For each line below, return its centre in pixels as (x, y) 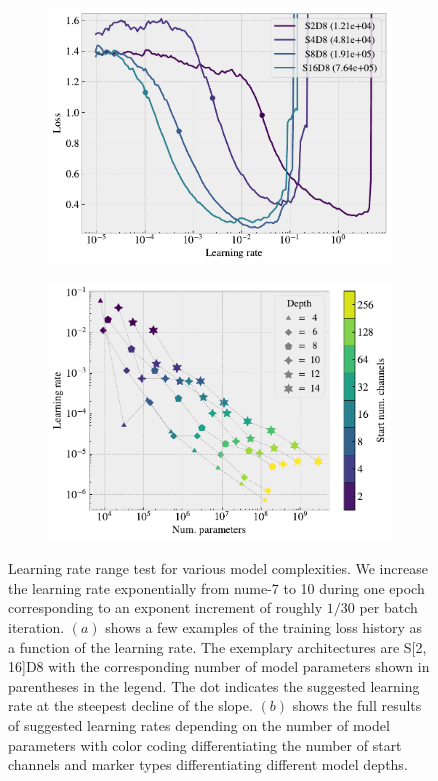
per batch (388, 607)
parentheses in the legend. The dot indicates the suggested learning (214, 685)
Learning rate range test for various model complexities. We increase (218, 568)
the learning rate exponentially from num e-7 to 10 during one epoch (216, 587)
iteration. (36, 626)
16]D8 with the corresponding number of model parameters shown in (219, 666)
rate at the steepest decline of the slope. (130, 705)
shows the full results (357, 705)
